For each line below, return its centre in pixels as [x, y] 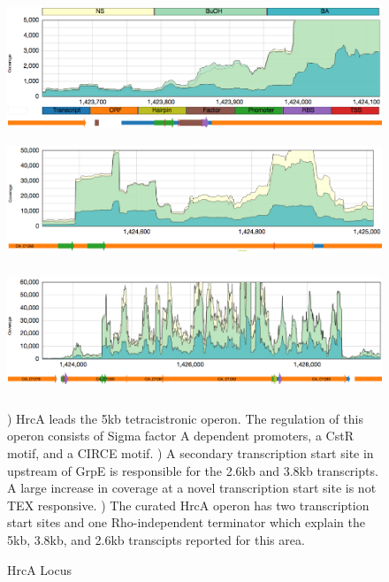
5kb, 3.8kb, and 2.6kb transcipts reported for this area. [156, 539]
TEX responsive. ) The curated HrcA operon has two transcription [188, 505]
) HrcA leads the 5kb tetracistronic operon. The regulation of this [185, 418]
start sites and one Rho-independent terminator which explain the [187, 522]
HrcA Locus [40, 569]
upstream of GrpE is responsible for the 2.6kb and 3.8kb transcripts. [193, 470]
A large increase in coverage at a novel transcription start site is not [192, 488]
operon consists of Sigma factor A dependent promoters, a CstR [180, 436]
